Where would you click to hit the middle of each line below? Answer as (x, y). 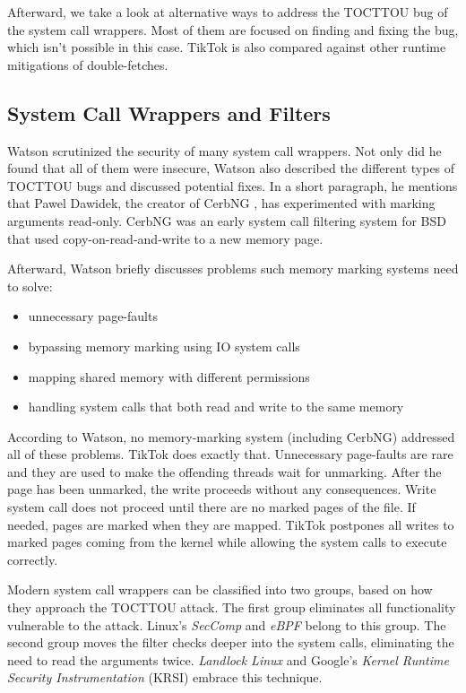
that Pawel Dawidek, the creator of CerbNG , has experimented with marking (221, 203)
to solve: (30, 286)
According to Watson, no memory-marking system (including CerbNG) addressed (231, 436)
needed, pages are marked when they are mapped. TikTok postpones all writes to (231, 524)
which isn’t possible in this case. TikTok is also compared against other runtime (227, 47)
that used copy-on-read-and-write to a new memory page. (165, 238)
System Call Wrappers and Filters (169, 113)
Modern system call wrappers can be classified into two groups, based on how (220, 589)
